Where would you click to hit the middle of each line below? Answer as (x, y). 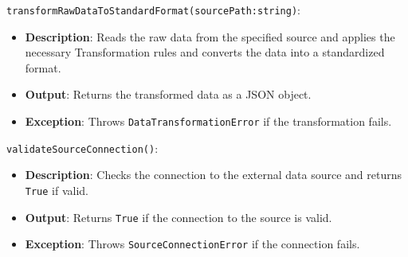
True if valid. (57, 190)
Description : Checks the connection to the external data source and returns (214, 175)
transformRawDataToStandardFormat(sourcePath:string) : (154, 10)
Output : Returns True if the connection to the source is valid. (178, 217)
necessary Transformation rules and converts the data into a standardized (205, 52)
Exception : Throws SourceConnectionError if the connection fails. (192, 244)
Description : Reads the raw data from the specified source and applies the (210, 36)
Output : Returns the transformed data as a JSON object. (168, 94)
